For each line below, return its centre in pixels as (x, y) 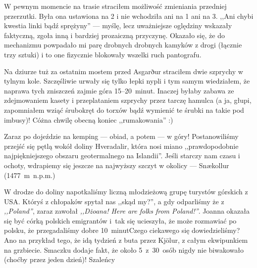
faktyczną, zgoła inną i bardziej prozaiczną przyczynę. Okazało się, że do (114, 35)
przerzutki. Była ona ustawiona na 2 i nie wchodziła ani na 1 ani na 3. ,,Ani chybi (129, 16)
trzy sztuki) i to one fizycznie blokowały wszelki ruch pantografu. (103, 54)
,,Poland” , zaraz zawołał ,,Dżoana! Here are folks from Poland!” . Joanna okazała (127, 211)
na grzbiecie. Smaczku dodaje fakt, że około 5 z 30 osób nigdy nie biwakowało (124, 249)
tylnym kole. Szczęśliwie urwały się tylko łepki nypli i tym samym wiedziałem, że (127, 81)
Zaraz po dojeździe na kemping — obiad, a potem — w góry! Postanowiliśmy (121, 136)
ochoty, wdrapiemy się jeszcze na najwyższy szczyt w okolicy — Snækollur (117, 165)
